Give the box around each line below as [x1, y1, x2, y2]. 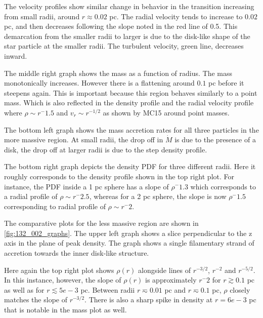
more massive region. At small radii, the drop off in [4, 134, 163, 145]
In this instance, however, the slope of [4, 274, 121, 285]
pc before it [208, 77, 244, 88]
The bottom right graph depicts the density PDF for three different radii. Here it [4, 161, 256, 172]
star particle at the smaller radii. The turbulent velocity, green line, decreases [4, 41, 244, 51]
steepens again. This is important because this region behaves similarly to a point [4, 87, 257, 98]
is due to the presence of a [174, 134, 256, 145]
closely [230, 284, 250, 295]
